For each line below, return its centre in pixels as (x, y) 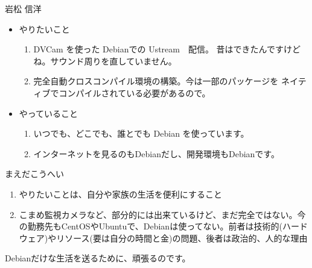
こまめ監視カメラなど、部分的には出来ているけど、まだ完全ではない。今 (162, 214)
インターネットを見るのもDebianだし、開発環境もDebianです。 (156, 153)
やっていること (49, 113)
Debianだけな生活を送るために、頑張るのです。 (98, 258)
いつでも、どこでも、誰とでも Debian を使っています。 (141, 133)
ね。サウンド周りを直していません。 (105, 61)
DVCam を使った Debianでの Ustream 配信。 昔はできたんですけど (167, 49)
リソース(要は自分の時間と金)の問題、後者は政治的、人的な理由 (182, 238)
